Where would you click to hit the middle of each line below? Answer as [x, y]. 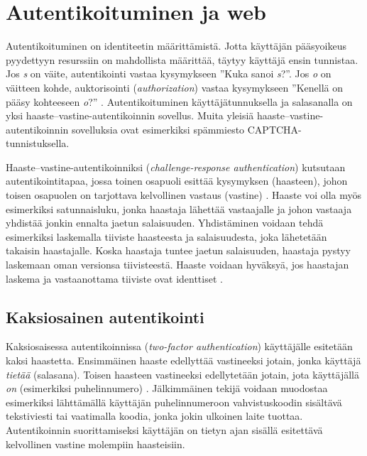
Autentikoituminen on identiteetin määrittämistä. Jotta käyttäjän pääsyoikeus [176, 46]
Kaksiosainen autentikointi [105, 316]
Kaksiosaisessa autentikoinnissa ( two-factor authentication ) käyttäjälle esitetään [179, 346]
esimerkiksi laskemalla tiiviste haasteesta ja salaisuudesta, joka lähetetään [166, 236]
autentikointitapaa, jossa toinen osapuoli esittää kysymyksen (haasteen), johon [177, 181]
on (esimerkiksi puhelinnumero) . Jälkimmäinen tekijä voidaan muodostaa [167, 388]
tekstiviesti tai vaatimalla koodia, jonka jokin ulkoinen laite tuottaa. [154, 416]
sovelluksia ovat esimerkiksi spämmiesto [158, 129]
